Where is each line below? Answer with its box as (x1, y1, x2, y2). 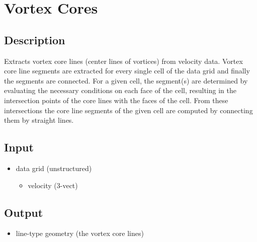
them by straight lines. (4, 115, 74, 125)
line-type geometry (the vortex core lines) (16, 228, 144, 238)
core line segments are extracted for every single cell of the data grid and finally (4, 65, 250, 76)
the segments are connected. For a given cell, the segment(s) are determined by (4, 75, 248, 86)
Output (4, 204, 43, 220)
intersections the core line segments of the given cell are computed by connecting (4, 105, 253, 115)
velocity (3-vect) (28, 180, 78, 190)
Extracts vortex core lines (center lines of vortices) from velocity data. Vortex (4, 55, 243, 66)
